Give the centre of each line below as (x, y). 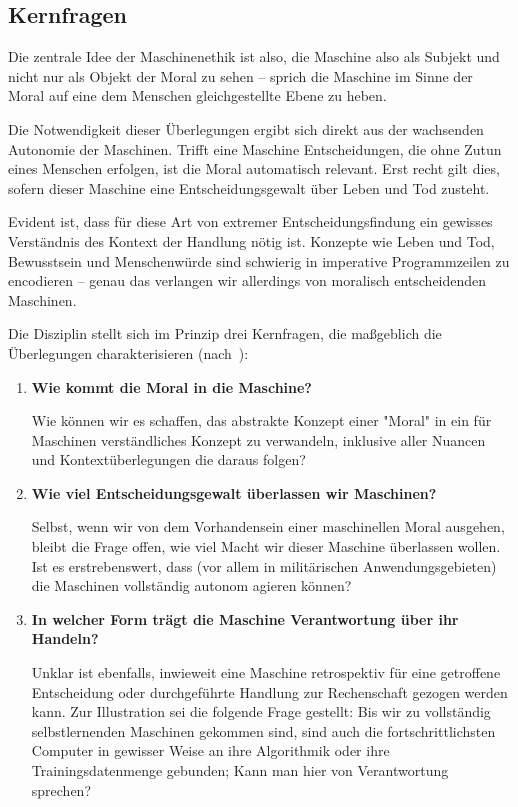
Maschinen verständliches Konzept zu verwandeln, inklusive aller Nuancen (258, 439)
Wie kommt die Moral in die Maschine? (171, 386)
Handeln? (65, 638)
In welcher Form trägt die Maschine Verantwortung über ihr (245, 618)
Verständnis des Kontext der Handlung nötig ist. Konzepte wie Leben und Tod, (251, 240)
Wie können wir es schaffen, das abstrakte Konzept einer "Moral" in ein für (261, 420)
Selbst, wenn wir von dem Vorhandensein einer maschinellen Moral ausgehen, (268, 526)
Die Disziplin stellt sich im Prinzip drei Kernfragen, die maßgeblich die (225, 333)
